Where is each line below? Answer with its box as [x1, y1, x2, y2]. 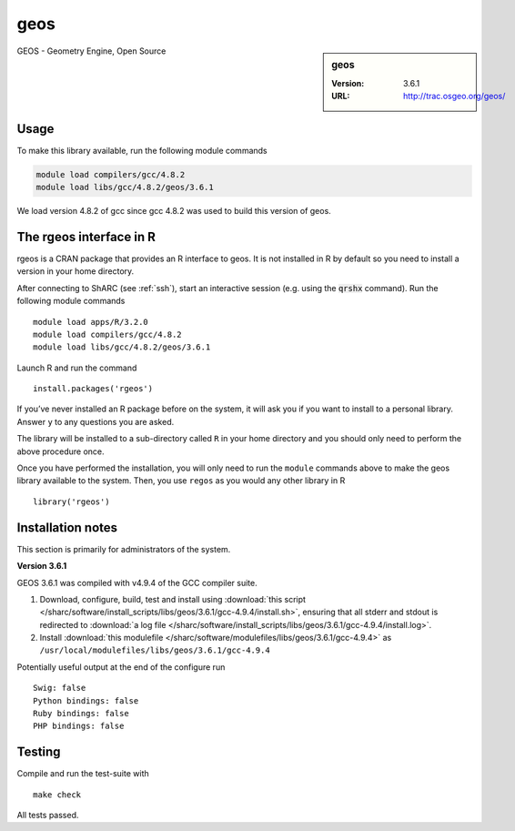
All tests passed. [16, 810, 79, 821]
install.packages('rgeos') [33, 383, 154, 394]
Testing [16, 745, 61, 760]
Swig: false [33, 683, 86, 694]
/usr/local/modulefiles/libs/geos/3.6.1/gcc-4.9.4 [39, 645, 270, 655]
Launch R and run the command [16, 362, 137, 373]
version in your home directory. [16, 266, 135, 277]
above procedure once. [16, 446, 105, 457]
